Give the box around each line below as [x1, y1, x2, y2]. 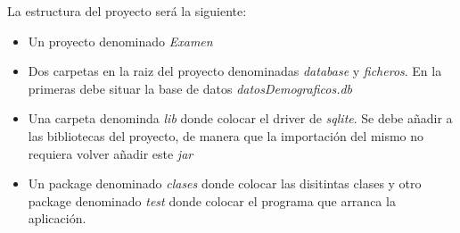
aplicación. [28, 209, 86, 228]
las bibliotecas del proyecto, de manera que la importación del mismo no [28, 126, 424, 145]
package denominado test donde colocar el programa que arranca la [28, 191, 396, 210]
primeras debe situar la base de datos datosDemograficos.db [28, 79, 353, 97]
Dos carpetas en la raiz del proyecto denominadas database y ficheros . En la [28, 62, 442, 80]
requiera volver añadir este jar [28, 144, 193, 162]
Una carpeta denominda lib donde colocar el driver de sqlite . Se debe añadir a [28, 109, 453, 128]
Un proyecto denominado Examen [28, 31, 213, 50]
